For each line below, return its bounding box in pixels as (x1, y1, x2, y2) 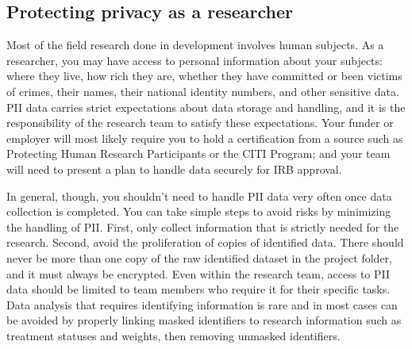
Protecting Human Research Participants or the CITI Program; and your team (6, 145, 391, 162)
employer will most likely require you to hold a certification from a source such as (6, 129, 403, 146)
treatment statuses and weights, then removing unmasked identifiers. (6, 327, 341, 343)
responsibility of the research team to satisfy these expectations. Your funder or (6, 114, 394, 131)
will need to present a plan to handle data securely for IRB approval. (6, 160, 342, 177)
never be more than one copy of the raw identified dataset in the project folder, (6, 249, 392, 266)
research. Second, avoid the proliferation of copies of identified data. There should (6, 234, 404, 251)
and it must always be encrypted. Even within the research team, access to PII (6, 265, 391, 282)
